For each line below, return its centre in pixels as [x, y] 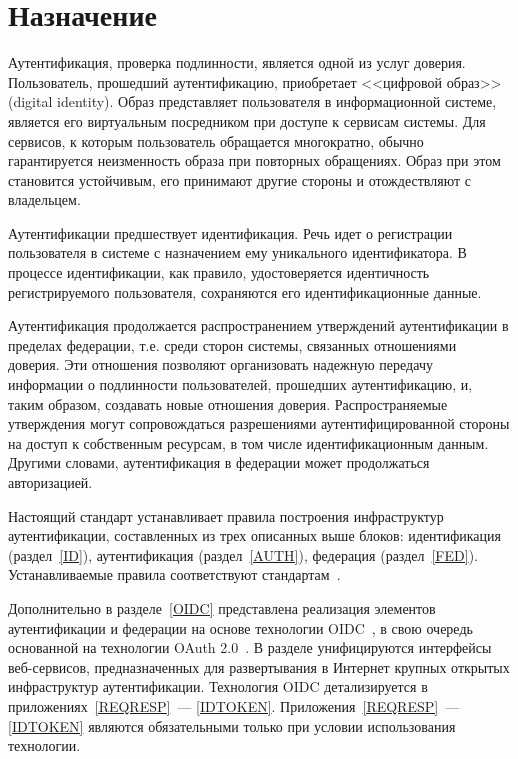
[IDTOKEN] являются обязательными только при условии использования [232, 725]
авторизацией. [50, 482]
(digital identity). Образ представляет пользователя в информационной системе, [252, 101]
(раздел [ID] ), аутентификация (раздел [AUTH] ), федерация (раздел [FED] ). [243, 554]
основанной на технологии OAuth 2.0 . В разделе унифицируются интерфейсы [250, 647]
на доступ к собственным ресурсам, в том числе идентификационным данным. [248, 442]
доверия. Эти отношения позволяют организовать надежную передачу [220, 364]
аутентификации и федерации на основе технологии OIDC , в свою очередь [240, 627]
